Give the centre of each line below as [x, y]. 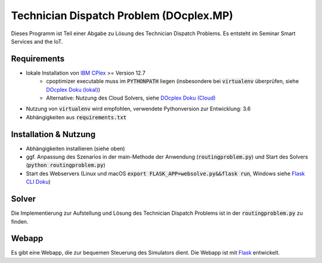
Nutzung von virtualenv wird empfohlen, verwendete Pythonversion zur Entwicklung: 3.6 [138, 109]
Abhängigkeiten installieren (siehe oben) [75, 148]
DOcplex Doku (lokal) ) [73, 89]
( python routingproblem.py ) [66, 165]
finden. [20, 221]
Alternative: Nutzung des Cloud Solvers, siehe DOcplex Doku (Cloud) [131, 98]
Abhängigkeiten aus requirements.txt [76, 117]
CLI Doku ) [38, 182]
